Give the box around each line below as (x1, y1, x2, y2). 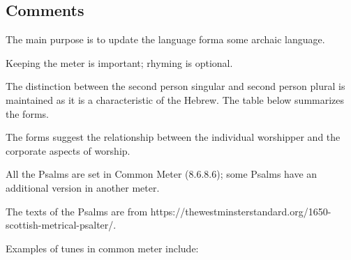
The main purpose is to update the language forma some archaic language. (6, 32, 325, 47)
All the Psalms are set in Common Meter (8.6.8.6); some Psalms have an (6, 167, 318, 181)
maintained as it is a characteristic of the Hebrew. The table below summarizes (6, 92, 345, 107)
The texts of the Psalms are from (6, 204, 148, 218)
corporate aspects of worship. (6, 143, 130, 158)
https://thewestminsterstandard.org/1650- (150, 204, 331, 218)
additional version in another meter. (6, 180, 160, 194)
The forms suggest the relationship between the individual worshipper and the (6, 130, 341, 144)
